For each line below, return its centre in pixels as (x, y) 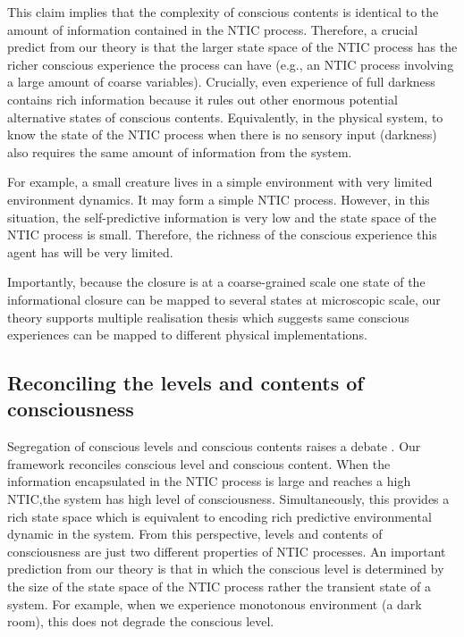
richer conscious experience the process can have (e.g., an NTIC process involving (231, 64)
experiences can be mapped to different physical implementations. (187, 335)
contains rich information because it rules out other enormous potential (202, 99)
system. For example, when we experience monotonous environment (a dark (215, 603)
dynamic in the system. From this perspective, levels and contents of (195, 534)
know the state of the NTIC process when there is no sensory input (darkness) (222, 134)
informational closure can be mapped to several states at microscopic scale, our (224, 299)
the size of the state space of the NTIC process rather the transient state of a (219, 587)
